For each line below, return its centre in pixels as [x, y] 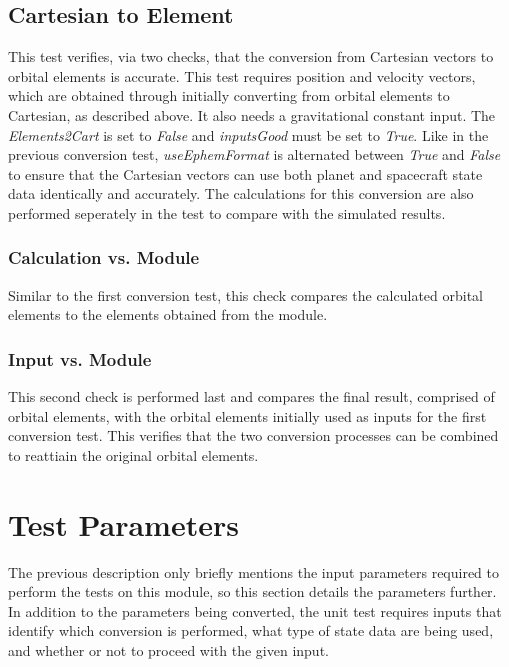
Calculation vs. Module [104, 257]
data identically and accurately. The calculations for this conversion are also [241, 193]
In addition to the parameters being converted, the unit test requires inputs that [255, 610]
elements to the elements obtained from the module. [168, 314]
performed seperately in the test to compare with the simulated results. [227, 212]
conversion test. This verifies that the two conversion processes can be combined [253, 435]
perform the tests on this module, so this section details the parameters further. [252, 591]
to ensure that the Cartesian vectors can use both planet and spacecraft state [245, 173]
